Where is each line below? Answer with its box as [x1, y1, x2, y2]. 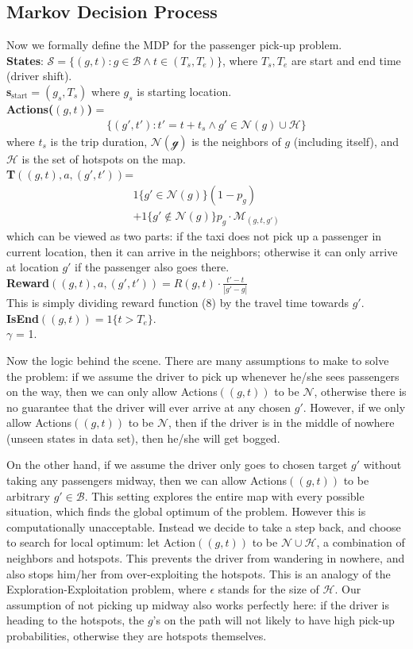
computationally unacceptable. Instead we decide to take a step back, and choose [6, 518, 401, 535]
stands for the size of [218, 581, 319, 597]
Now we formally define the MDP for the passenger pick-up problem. [6, 36, 342, 53]
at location [6, 259, 59, 275]
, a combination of [316, 534, 405, 551]
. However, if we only [303, 398, 406, 415]
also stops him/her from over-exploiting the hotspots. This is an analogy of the [6, 565, 391, 582]
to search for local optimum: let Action [6, 534, 196, 551]
